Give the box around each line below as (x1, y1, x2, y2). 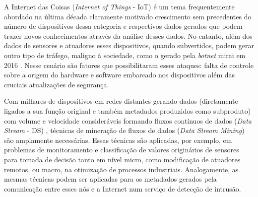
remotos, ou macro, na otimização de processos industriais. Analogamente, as (4, 164, 239, 174)
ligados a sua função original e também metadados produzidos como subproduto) (4, 105, 251, 116)
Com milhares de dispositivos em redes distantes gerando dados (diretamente (4, 96, 238, 106)
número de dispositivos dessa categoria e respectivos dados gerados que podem (4, 21, 243, 31)
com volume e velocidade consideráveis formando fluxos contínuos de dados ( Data (4, 115, 252, 126)
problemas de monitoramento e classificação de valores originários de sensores (4, 144, 239, 155)
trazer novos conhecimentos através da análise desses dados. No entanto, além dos (4, 30, 253, 41)
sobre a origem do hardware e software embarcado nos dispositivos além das (4, 69, 235, 80)
